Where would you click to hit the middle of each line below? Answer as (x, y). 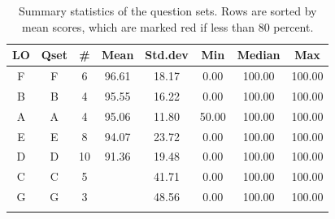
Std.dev (167, 55)
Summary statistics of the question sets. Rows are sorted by (168, 11)
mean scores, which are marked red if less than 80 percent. (168, 26)
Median (259, 55)
